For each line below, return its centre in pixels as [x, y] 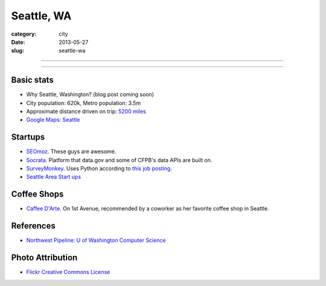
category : [24, 34]
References [33, 226]
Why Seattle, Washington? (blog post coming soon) [90, 94]
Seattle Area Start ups [54, 177]
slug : [18, 51]
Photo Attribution [44, 258]
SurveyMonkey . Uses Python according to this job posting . [99, 169]
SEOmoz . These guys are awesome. [71, 152]
